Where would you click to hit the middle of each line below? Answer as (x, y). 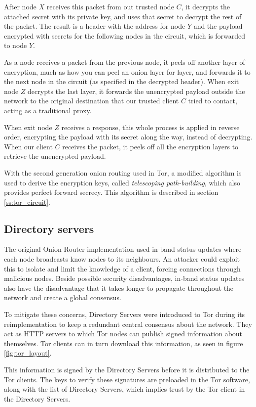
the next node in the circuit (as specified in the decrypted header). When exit (122, 81)
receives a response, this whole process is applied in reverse (150, 127)
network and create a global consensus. (63, 297)
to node (16, 45)
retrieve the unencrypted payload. (55, 156)
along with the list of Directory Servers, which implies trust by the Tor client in (125, 389)
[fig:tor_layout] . (28, 353)
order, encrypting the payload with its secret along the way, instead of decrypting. (128, 137)
